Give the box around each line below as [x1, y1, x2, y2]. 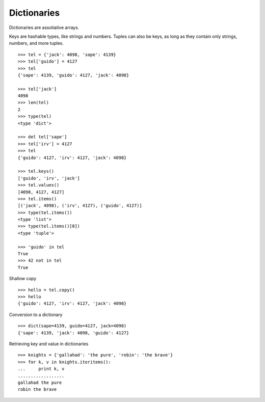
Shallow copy [9, 275, 36, 282]
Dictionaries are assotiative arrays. [9, 25, 79, 30]
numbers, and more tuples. [9, 40, 64, 46]
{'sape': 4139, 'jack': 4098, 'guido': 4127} [18, 330, 130, 336]
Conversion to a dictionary [9, 312, 63, 318]
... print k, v [18, 366, 65, 372]
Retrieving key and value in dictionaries [9, 341, 88, 347]
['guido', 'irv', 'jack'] [18, 175, 80, 181]
